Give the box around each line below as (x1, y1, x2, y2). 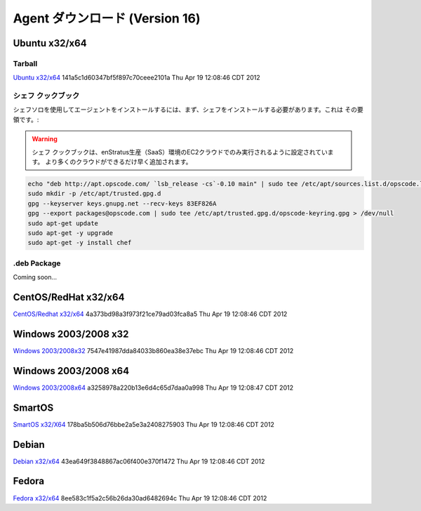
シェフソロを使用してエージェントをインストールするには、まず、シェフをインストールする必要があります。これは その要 (13, 105, 364, 114)
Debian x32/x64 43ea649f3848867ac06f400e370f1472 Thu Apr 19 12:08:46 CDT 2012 (13, 457, 265, 465)
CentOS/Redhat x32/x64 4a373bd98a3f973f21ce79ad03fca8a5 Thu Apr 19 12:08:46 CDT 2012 (13, 310, 288, 318)
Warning (32, 135, 58, 143)
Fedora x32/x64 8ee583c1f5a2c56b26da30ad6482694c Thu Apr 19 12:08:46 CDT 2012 (13, 493, 267, 502)
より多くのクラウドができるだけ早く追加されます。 (45, 158, 192, 166)
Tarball (13, 58, 38, 68)
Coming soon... (13, 273, 58, 281)
